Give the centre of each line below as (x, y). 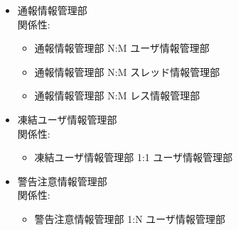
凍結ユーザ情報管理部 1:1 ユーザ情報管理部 (134, 157)
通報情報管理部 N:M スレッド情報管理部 (127, 71)
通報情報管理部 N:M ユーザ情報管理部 (122, 48)
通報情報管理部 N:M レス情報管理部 (117, 95)
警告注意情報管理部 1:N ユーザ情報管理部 (130, 218)
